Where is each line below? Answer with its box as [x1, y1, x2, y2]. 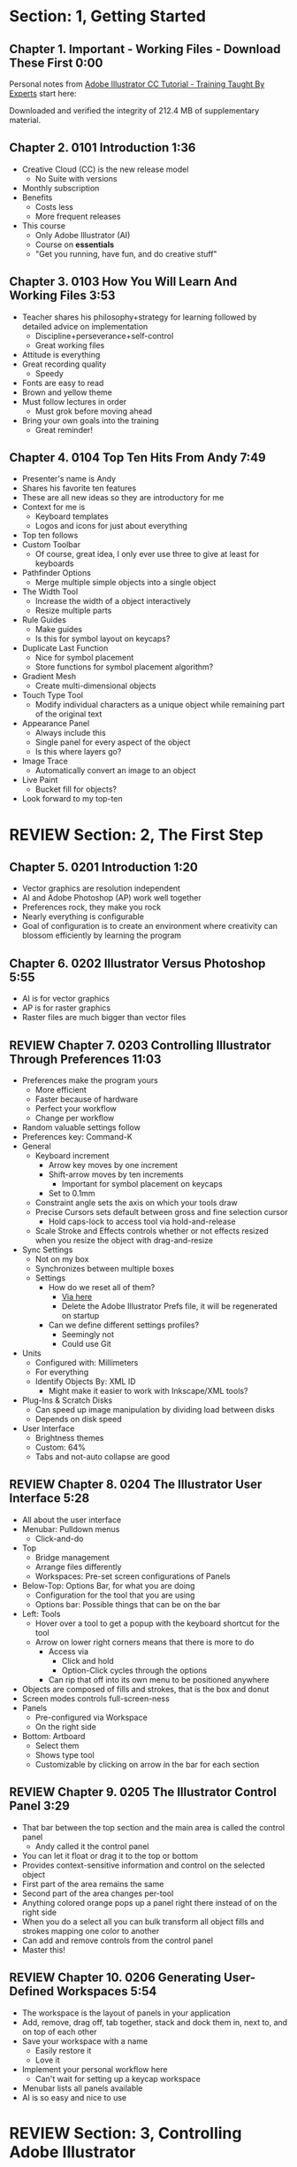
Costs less [34, 201, 73, 212]
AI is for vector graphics [21, 994, 110, 1004]
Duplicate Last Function [21, 643, 109, 654]
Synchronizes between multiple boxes [34, 1264, 175, 1274]
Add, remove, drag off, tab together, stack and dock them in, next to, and [21, 2016, 288, 2027]
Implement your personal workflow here [21, 2063, 168, 2074]
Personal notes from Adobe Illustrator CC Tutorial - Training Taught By [9, 79, 265, 89]
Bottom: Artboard [21, 1730, 86, 1741]
